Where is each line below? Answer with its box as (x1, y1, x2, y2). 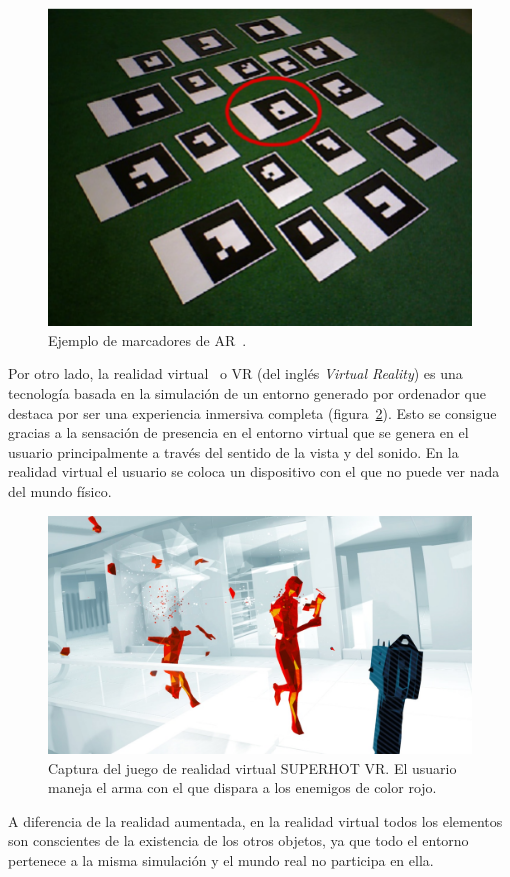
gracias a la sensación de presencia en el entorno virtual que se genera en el (8, 422, 469, 443)
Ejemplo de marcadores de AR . (48, 329, 247, 350)
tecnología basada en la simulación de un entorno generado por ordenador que (8, 383, 486, 404)
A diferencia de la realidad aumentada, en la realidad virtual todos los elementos (8, 810, 503, 831)
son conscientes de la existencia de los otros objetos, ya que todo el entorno (8, 830, 469, 851)
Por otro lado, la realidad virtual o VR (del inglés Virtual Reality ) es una (8, 363, 463, 384)
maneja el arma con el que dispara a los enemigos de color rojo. (48, 777, 437, 798)
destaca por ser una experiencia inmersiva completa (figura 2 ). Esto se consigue (8, 402, 497, 423)
